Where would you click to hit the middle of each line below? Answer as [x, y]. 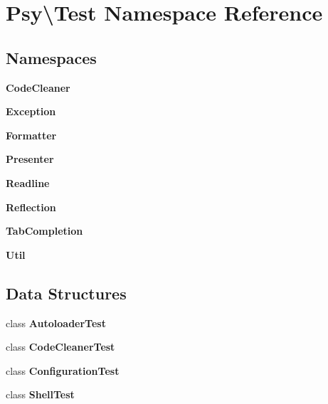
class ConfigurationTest [63, 370]
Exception [31, 111]
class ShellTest [40, 394]
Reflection [31, 207]
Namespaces [51, 57]
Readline [28, 182]
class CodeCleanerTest [60, 347]
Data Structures [66, 293]
